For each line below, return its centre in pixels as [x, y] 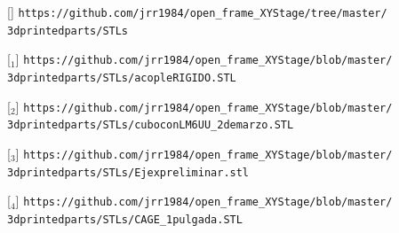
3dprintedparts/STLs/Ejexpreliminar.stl [128, 172]
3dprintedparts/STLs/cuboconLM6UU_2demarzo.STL [151, 125]
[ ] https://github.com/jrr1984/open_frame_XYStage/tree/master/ [197, 12]
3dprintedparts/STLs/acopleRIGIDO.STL [122, 78]
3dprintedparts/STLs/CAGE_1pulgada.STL [125, 219]
